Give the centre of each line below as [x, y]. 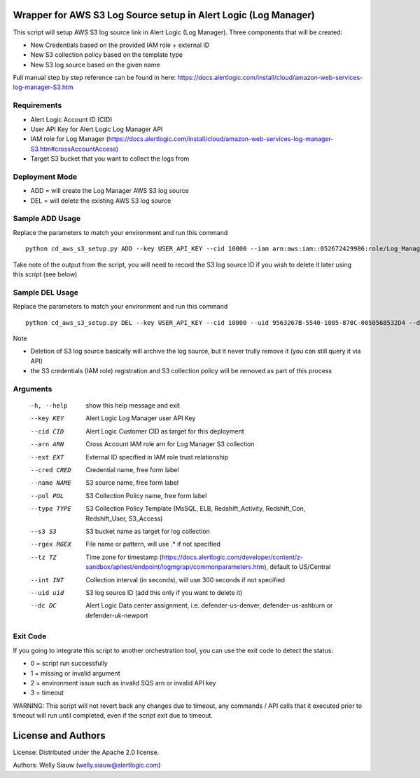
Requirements [37, 105]
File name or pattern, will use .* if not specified [153, 544]
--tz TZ [44, 557]
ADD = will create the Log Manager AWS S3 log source [110, 191]
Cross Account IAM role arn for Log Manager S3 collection [170, 444]
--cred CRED [51, 470]
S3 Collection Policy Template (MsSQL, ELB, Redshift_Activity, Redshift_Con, [196, 509]
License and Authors [59, 736]
